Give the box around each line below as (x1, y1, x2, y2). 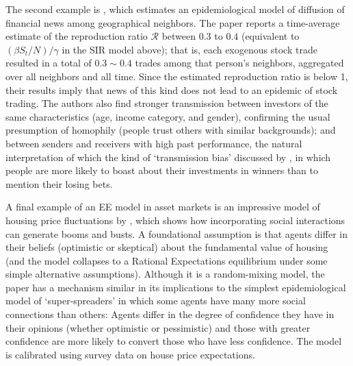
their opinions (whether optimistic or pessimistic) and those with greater (5, 320, 311, 334)
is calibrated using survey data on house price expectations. (5, 347, 255, 361)
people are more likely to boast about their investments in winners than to (5, 163, 319, 178)
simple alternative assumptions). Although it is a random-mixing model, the (5, 267, 325, 281)
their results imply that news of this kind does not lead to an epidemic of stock (5, 82, 338, 97)
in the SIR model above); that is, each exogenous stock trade (62, 42, 317, 56)
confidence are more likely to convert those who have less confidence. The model (5, 334, 342, 348)
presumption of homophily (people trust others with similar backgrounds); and (5, 123, 336, 137)
